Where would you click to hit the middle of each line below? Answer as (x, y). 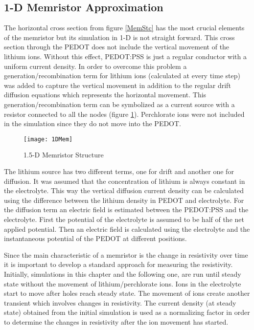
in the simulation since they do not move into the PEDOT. (93, 123)
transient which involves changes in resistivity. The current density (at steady (120, 302)
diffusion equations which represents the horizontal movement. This (105, 95)
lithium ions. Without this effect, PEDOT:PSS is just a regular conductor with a (125, 56)
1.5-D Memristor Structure (64, 155)
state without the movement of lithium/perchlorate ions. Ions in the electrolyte (123, 283)
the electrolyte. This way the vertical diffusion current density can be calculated (124, 190)
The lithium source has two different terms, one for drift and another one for (119, 171)
